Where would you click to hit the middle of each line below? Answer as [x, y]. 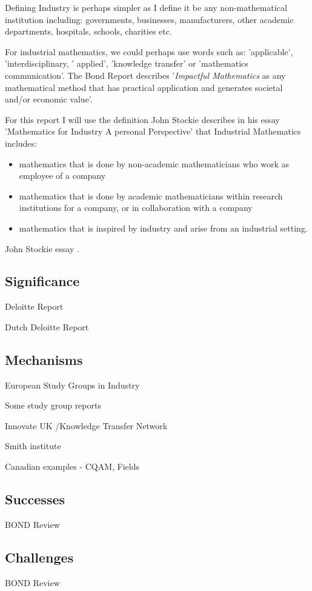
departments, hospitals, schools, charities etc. [88, 31]
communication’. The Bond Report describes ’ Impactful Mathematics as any [145, 75]
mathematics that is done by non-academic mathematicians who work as [154, 163]
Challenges [39, 557]
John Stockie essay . [42, 248]
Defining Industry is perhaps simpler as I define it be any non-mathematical [146, 7]
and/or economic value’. [49, 99]
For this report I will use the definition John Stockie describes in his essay [142, 119]
